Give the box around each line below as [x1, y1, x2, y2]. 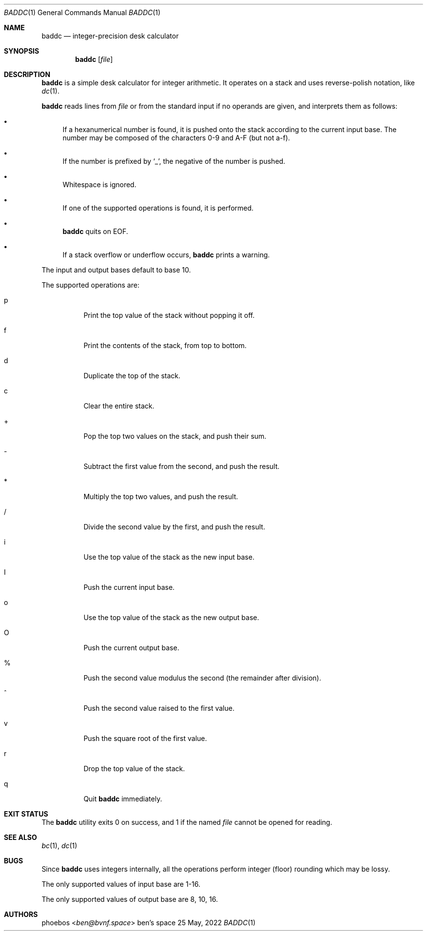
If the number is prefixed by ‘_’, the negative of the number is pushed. [62, 157, 286, 165]
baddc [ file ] [75, 55, 113, 63]
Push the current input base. [83, 583, 175, 591]
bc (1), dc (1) [41, 841, 78, 850]
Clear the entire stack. [83, 402, 155, 410]
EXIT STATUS [4, 810, 48, 818]
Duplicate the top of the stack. [83, 371, 181, 380]
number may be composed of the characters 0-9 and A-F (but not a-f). [62, 134, 290, 142]
